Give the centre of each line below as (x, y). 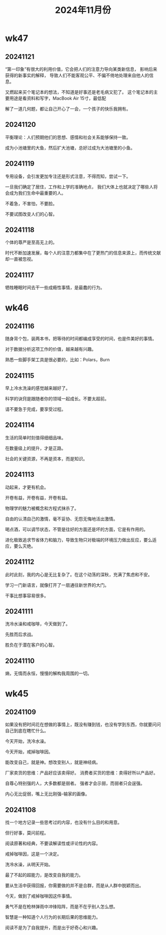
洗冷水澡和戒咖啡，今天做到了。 (38, 624)
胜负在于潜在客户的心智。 (31, 645)
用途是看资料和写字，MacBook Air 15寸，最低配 (58, 98)
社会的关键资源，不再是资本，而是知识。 (46, 458)
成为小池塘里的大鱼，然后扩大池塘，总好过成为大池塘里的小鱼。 (70, 148)
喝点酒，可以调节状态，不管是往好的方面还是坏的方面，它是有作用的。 (77, 529)
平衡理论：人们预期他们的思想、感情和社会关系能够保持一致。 (68, 137)
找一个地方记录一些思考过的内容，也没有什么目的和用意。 (63, 822)
